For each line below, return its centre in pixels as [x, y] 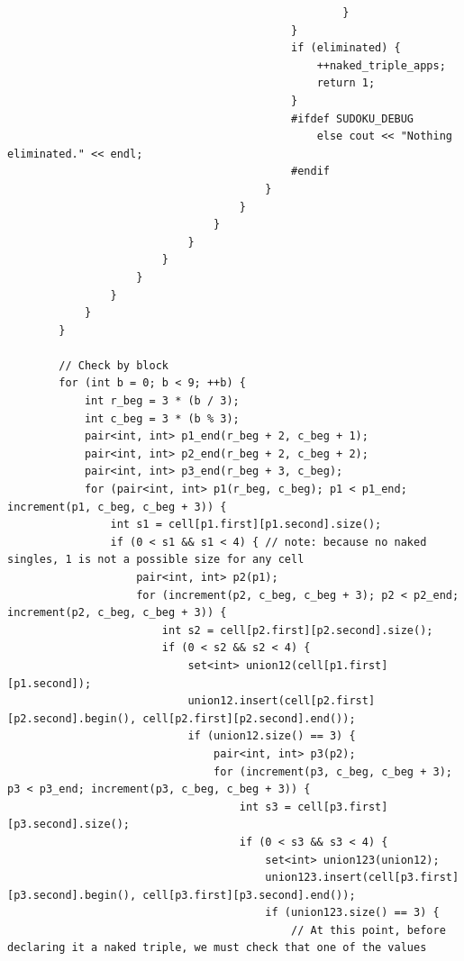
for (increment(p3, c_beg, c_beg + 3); [333, 771]
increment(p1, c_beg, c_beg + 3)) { [117, 507]
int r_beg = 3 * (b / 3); [162, 401]
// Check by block [114, 365]
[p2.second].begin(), [72, 718]
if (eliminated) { [346, 48]
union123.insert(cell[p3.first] [362, 878]
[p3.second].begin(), [72, 895]
